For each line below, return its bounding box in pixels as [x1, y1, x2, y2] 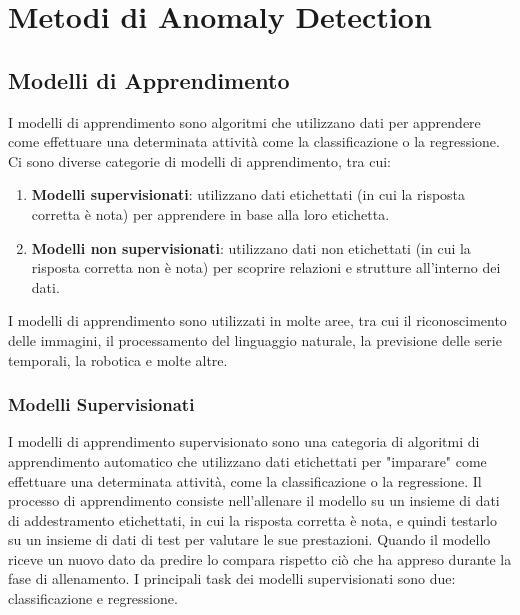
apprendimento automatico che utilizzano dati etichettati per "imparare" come [8, 450, 487, 471]
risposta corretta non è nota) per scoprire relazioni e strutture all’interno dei [31, 257, 501, 278]
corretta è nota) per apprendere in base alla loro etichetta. [31, 203, 390, 224]
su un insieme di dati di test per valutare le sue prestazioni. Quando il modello [8, 529, 491, 550]
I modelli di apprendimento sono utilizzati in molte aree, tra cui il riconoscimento [8, 310, 507, 331]
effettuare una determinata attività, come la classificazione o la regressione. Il [8, 470, 482, 491]
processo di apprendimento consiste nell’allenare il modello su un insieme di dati [8, 490, 500, 511]
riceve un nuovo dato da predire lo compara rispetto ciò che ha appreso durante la [8, 548, 512, 569]
